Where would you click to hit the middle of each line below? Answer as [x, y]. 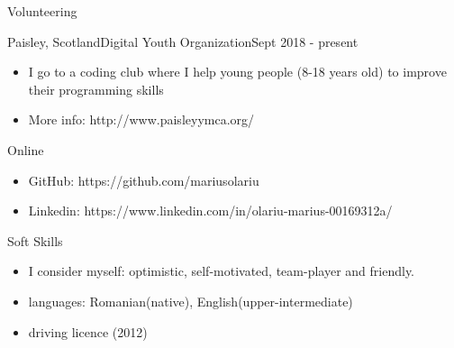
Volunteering [42, 11]
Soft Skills [35, 240]
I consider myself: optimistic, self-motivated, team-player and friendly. [221, 271]
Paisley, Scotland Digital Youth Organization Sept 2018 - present [183, 41]
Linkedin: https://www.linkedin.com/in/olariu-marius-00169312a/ [210, 211]
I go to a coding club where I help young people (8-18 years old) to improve [237, 72]
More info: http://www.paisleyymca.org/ [141, 119]
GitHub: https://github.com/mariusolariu [144, 180]
